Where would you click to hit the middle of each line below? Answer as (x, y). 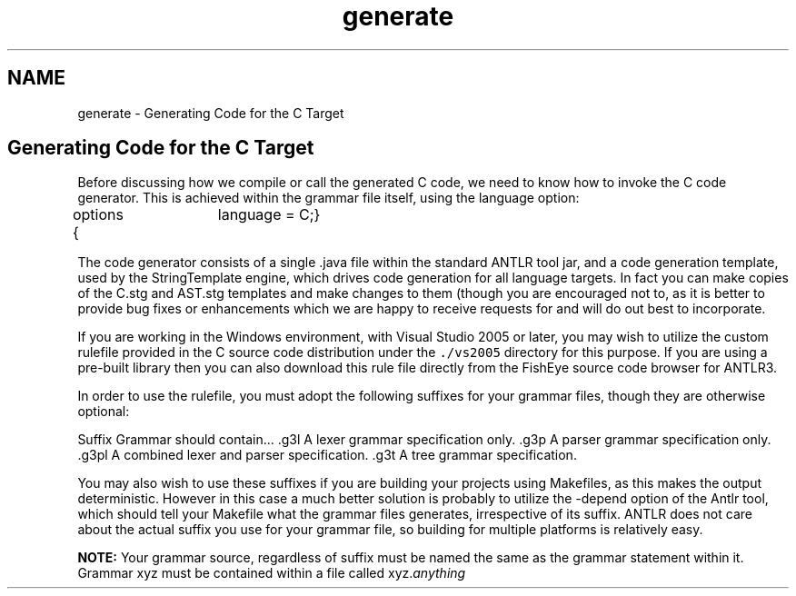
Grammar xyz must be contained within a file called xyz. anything (272, 573)
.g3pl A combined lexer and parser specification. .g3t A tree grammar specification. (327, 455)
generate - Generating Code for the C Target (211, 113)
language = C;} (269, 215)
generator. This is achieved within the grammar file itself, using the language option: (328, 198)
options (98, 215)
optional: (104, 412)
